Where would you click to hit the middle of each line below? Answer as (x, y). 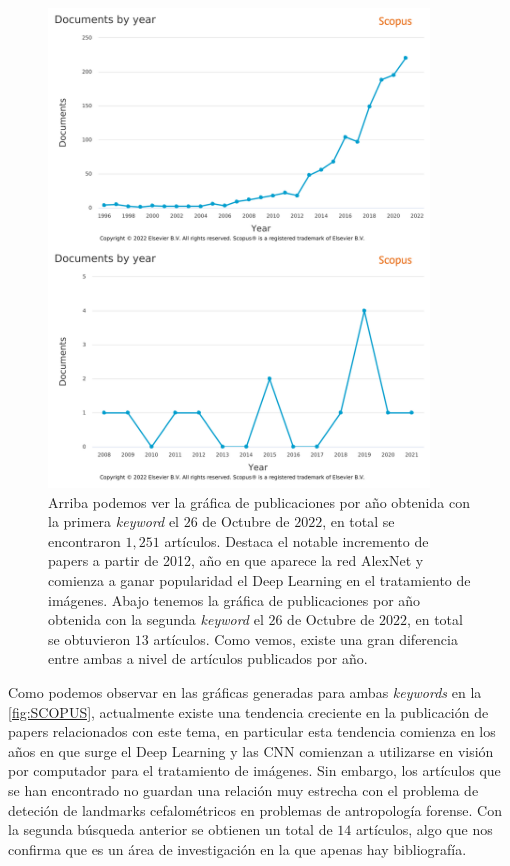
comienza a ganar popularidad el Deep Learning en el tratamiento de (259, 580)
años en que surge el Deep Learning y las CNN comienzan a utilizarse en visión (251, 750)
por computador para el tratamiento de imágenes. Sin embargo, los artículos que (254, 770)
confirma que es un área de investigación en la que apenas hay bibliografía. (237, 848)
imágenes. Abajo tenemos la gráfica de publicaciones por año (234, 599)
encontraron (84, 540)
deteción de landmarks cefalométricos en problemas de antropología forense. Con (255, 809)
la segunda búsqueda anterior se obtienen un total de (170, 829)
